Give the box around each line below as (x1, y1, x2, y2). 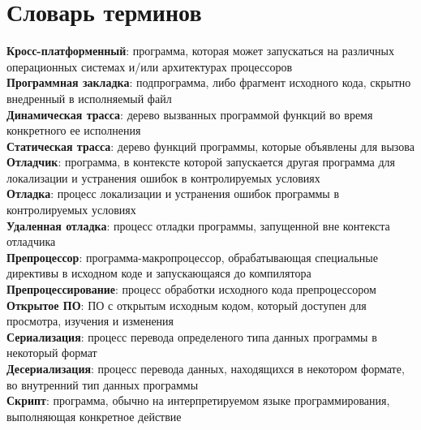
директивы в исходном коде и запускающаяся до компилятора (6, 264, 311, 282)
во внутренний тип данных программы (6, 376, 199, 393)
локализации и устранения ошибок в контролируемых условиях (6, 169, 320, 186)
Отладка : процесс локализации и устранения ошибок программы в (6, 185, 340, 202)
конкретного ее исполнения (6, 122, 141, 139)
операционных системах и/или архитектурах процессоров (6, 58, 293, 75)
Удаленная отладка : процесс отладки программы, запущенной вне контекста (6, 217, 390, 234)
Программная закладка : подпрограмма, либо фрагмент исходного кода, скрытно (6, 74, 411, 91)
